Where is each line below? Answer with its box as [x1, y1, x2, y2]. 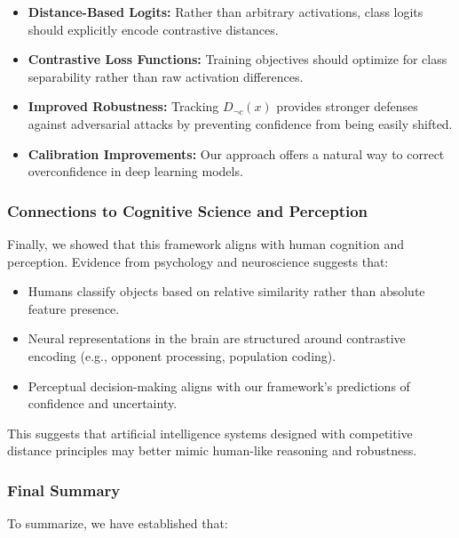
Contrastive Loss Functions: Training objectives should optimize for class [28, 50, 447, 68]
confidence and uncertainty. [28, 394, 178, 413]
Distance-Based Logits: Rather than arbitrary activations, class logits [28, 3, 423, 20]
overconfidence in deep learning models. [28, 162, 243, 181]
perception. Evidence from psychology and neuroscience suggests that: [7, 252, 389, 270]
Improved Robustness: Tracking [28, 97, 219, 116]
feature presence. [28, 299, 120, 317]
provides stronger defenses [276, 97, 418, 116]
